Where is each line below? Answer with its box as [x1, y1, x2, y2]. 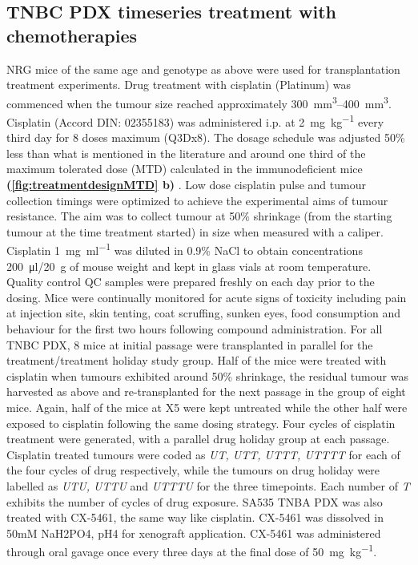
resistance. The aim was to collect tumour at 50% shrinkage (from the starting [6, 208, 392, 224]
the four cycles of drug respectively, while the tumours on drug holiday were [6, 462, 380, 478]
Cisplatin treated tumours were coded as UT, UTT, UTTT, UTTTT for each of [6, 446, 400, 462]
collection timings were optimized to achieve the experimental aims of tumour [6, 192, 388, 208]
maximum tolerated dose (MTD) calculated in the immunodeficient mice [6, 160, 363, 177]
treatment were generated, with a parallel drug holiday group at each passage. [6, 430, 390, 447]
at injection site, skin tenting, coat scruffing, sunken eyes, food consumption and [6, 305, 401, 321]
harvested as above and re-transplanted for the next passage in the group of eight [6, 383, 406, 400]
